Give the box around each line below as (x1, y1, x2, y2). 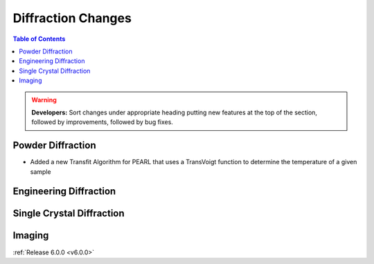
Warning (31, 96, 57, 104)
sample (30, 167, 51, 176)
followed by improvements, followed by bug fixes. (31, 118, 173, 126)
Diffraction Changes (12, 10, 132, 26)
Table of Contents (12, 35, 66, 43)
